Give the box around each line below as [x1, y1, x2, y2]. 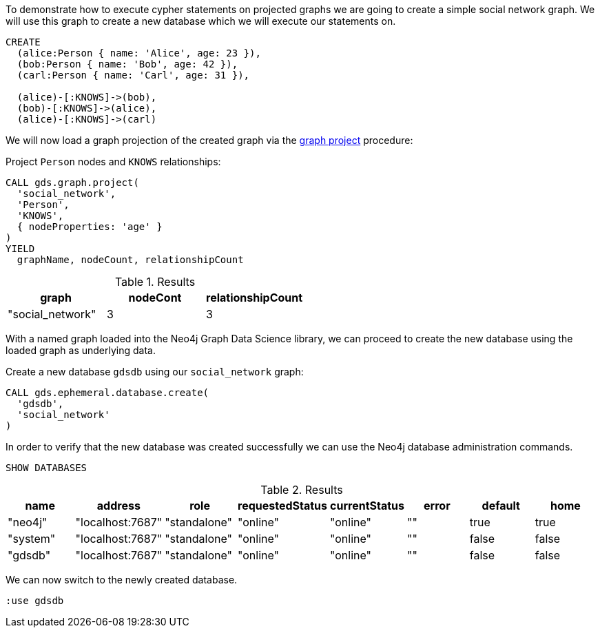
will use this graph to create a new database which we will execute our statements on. [6, 15, 396, 27]
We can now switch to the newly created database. [6, 574, 238, 585]
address [96, 499, 141, 512]
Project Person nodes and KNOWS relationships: [6, 156, 221, 167]
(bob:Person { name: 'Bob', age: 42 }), [17, 59, 238, 70]
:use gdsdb [6, 595, 64, 606]
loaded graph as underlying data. [6, 344, 156, 356]
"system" [8, 532, 56, 546]
